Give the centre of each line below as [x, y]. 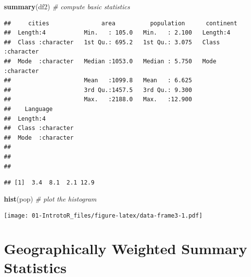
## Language [28, 109]
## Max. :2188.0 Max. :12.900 [98, 100]
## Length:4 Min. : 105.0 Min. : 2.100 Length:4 [117, 33]
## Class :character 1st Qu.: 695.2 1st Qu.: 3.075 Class [112, 42]
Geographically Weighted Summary [126, 249]
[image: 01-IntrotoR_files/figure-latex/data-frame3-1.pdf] [103, 216]
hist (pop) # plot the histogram [50, 198]
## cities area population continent [121, 23]
